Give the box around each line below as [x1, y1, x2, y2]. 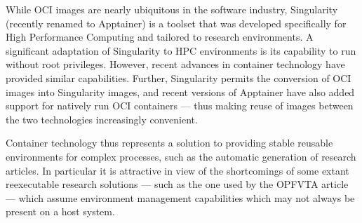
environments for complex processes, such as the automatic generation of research [6, 149, 356, 163]
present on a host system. [6, 204, 115, 219]
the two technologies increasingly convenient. [6, 111, 198, 126]
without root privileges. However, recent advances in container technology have [6, 57, 345, 72]
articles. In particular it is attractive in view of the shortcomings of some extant [6, 163, 349, 177]
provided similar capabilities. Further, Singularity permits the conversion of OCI [6, 70, 351, 85]
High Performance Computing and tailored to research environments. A [6, 29, 314, 44]
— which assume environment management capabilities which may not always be [6, 190, 355, 205]
